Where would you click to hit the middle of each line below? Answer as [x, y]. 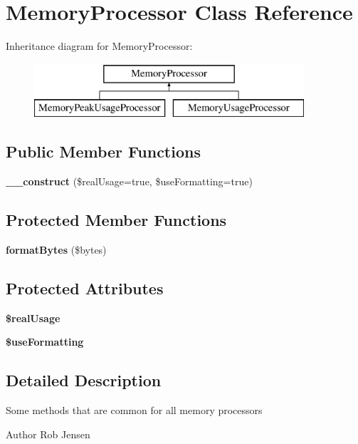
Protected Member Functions [116, 220]
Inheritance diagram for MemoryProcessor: [99, 46]
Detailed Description [84, 380]
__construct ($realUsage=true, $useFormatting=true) [129, 181]
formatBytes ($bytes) [56, 249]
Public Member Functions [103, 151]
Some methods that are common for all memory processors [134, 410]
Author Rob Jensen [48, 434]
